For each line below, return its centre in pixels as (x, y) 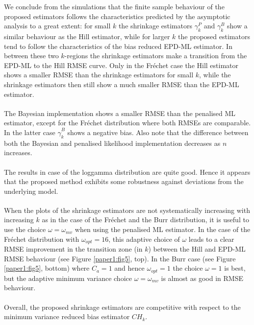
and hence (129, 268)
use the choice (25, 229)
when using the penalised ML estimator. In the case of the (163, 229)
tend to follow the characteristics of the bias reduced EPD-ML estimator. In (118, 46)
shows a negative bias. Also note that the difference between (158, 132)
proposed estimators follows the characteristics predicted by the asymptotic (117, 16)
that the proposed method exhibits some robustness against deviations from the (124, 181)
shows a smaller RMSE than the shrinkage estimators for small (99, 75)
